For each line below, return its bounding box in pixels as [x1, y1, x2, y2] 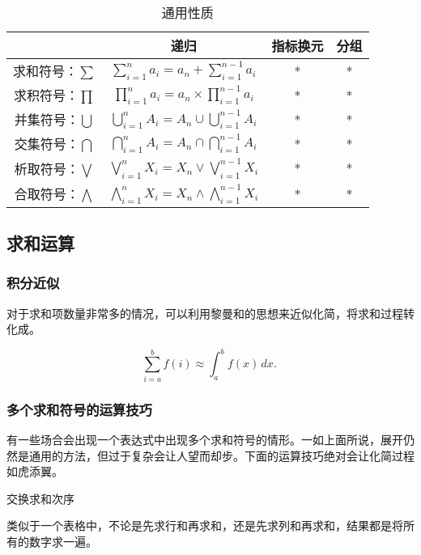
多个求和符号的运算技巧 [6, 399, 152, 419]
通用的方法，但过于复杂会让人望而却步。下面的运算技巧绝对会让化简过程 [28, 447, 415, 464]
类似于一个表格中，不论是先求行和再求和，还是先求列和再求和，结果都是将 [6, 517, 403, 534]
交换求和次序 [6, 489, 74, 506]
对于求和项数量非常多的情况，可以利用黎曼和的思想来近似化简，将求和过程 [6, 304, 403, 321]
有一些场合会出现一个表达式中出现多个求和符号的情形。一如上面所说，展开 [6, 430, 403, 447]
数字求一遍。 [28, 532, 97, 549]
